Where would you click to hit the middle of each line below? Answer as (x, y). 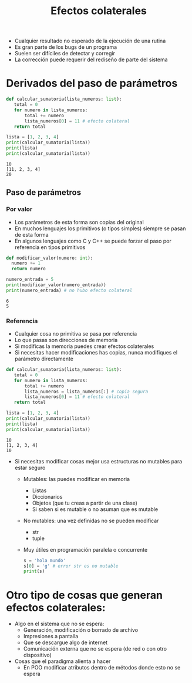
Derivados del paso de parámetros (92, 83)
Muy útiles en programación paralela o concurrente (85, 549)
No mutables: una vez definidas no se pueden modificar (91, 520)
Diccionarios (47, 496)
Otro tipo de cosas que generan (85, 595)
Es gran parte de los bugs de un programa (66, 47)
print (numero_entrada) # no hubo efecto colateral (69, 290)
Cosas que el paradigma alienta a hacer (63, 661)
